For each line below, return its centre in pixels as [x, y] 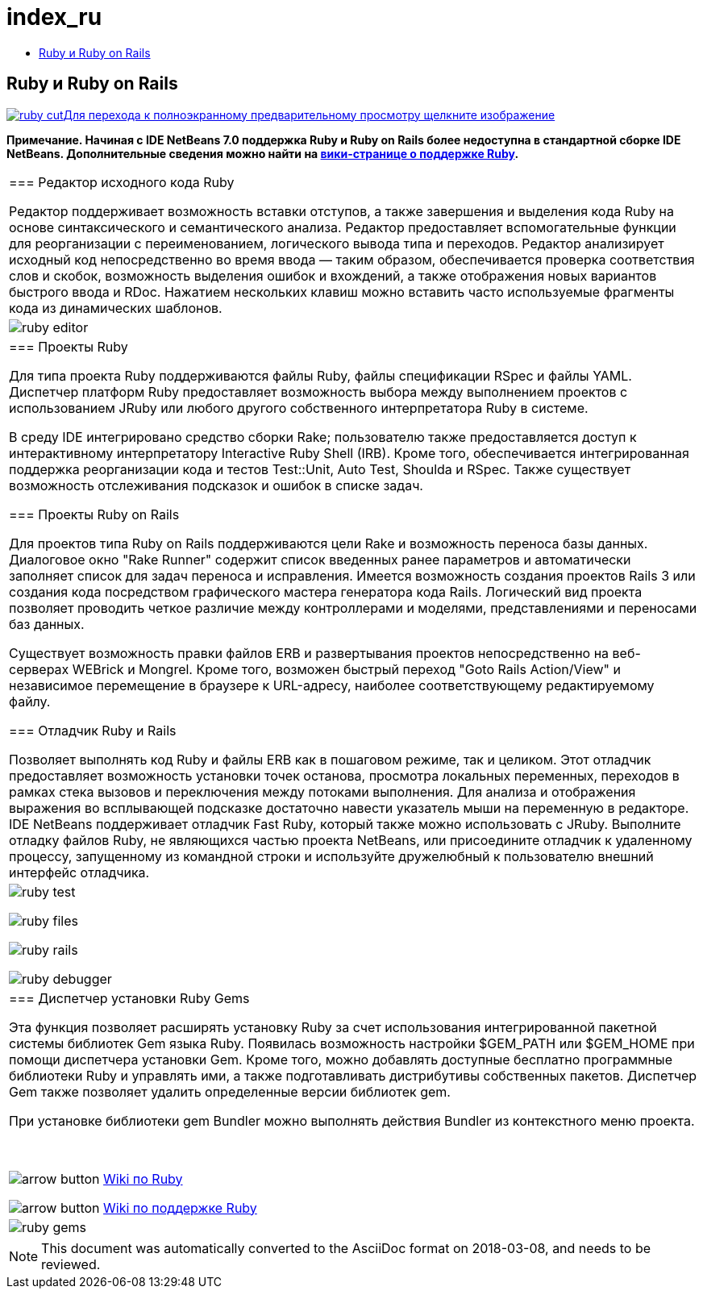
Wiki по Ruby [143, 1178]
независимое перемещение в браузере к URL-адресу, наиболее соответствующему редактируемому [332, 685]
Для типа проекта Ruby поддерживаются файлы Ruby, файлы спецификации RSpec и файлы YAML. [320, 375]
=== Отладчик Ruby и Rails [93, 730]
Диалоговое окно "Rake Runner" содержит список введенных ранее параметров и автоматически [320, 559]
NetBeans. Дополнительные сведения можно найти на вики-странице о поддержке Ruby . [263, 153]
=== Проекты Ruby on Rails [94, 514]
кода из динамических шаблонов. [116, 308]
